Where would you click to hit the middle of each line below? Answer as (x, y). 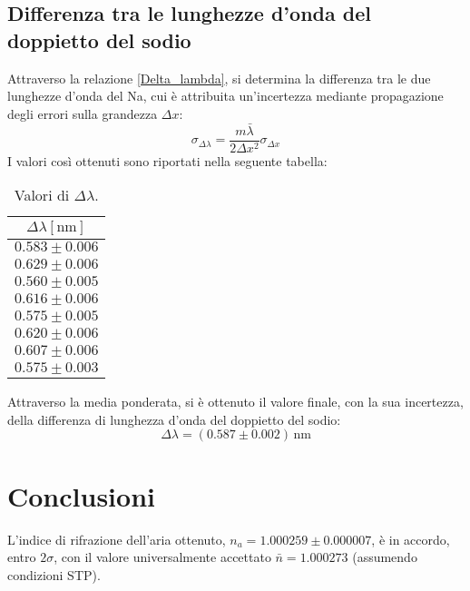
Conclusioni (81, 495)
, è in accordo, (411, 539)
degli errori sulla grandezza (83, 113)
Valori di (42, 195)
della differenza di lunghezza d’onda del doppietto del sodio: (174, 419)
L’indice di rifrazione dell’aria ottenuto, (117, 539)
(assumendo (385, 557)
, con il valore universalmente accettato (162, 557)
